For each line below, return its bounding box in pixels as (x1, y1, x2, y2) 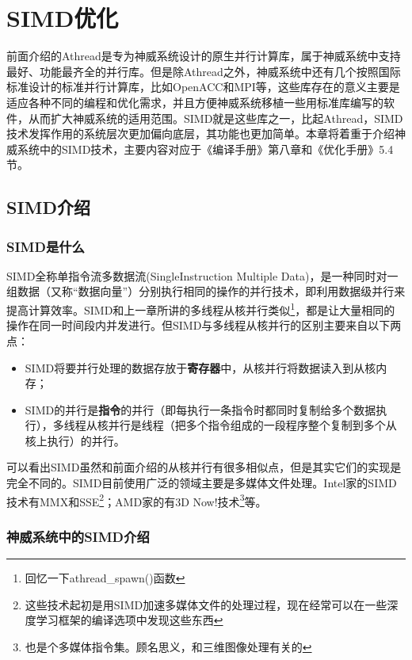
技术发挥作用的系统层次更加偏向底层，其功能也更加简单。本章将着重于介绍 (6, 125, 395, 142)
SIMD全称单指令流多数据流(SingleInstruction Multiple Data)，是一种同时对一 (6, 267, 399, 284)
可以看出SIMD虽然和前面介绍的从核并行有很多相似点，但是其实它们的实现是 (6, 459, 402, 475)
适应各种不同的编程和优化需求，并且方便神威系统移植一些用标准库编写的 (6, 93, 383, 110)
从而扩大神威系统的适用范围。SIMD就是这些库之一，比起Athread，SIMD (28, 109, 403, 126)
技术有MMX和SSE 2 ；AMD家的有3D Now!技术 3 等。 (6, 490, 267, 509)
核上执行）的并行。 (25, 432, 125, 448)
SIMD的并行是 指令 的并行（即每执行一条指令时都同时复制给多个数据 (25, 401, 376, 418)
